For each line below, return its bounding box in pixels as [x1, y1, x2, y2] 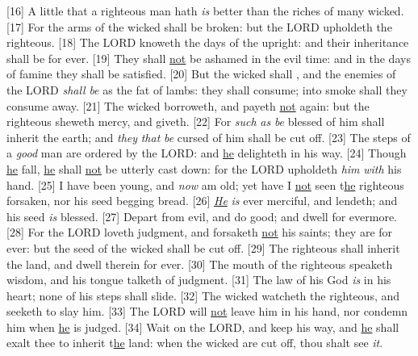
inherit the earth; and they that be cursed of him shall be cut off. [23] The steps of [6, 128, 411, 145]
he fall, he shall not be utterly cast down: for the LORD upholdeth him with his [6, 160, 402, 177]
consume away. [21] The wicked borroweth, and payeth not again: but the [6, 97, 370, 114]
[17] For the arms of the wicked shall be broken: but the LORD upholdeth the [6, 18, 392, 35]
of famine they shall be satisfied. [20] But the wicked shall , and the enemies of [6, 65, 396, 82]
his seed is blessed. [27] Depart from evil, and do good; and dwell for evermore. [6, 207, 398, 224]
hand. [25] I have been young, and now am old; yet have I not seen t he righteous [6, 176, 404, 193]
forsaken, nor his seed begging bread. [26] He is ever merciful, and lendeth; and [6, 192, 398, 209]
